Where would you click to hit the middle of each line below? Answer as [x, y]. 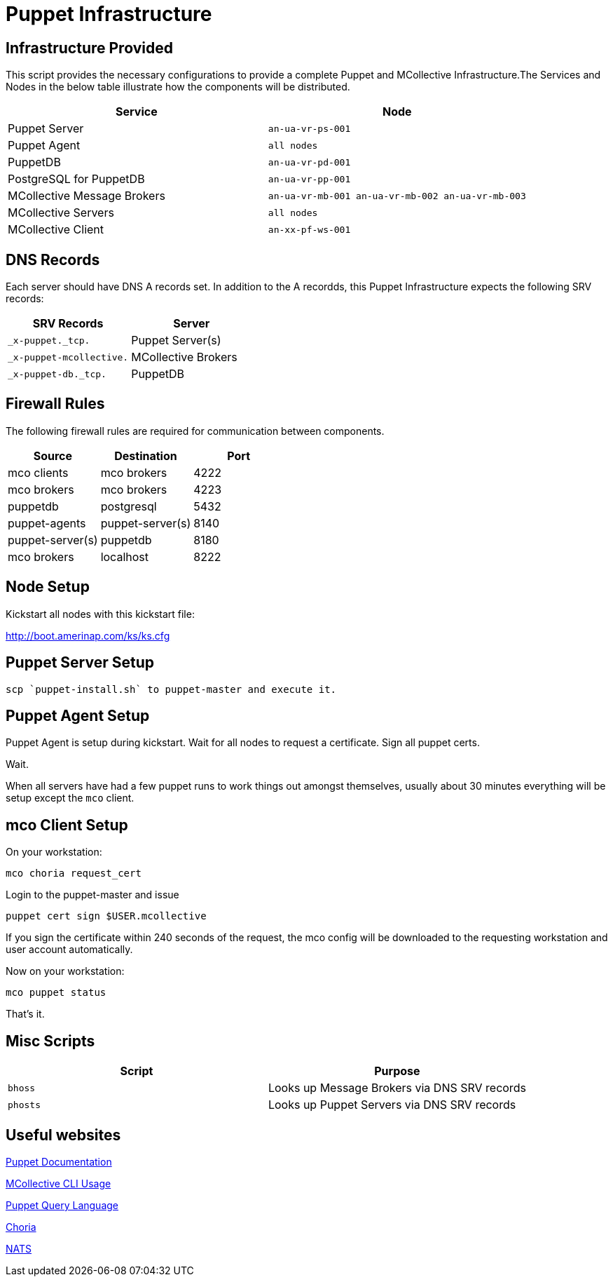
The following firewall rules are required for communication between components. [195, 431]
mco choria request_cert [74, 873]
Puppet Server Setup [80, 663]
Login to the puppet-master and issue [92, 895]
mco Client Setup [67, 825]
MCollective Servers [61, 213]
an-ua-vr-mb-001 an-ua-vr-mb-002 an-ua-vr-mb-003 [397, 196]
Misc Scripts [50, 1041]
